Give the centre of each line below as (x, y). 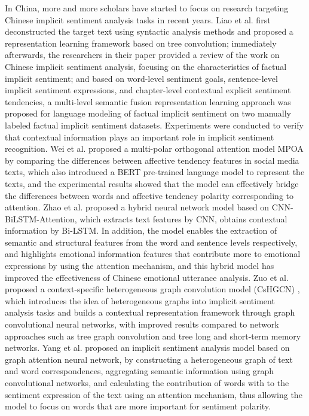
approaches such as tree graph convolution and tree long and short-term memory (153, 336)
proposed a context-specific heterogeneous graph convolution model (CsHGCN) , (152, 289)
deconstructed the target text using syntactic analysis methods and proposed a (149, 31)
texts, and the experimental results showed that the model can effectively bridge (152, 183)
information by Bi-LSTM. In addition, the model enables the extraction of (141, 230)
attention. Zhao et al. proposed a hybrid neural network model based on (137, 207)
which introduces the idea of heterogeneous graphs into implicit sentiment (140, 300)
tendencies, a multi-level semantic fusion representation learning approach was (148, 101)
